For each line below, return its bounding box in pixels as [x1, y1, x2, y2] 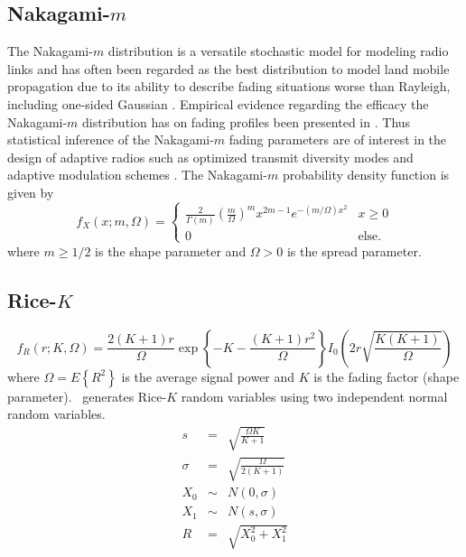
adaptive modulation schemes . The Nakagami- [7, 165, 267, 184]
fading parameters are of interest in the [228, 130, 447, 149]
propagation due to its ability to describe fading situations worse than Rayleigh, [7, 77, 451, 96]
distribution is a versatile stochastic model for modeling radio [107, 42, 449, 60]
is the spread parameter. [286, 241, 422, 260]
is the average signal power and [121, 367, 295, 385]
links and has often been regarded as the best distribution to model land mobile [7, 59, 450, 78]
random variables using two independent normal [181, 386, 448, 405]
